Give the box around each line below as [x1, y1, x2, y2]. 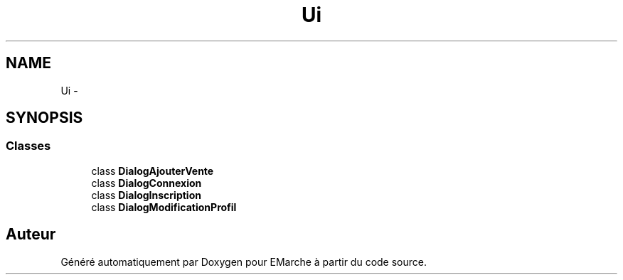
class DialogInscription [91, 188, 201, 201]
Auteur [6, 225, 56, 244]
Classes [6, 139, 51, 154]
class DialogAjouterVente [91, 164, 214, 177]
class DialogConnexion [91, 176, 202, 189]
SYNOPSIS [6, 109, 83, 127]
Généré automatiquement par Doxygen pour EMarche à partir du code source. [60, 255, 427, 268]
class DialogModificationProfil [91, 200, 237, 213]
